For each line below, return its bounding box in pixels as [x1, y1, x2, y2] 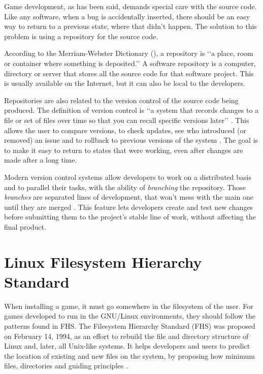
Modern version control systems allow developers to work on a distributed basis [4, 171, 251, 182]
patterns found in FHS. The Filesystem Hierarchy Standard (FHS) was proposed [4, 320, 255, 331]
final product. [4, 221, 46, 232]
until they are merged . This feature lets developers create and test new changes [4, 201, 253, 212]
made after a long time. [4, 154, 77, 165]
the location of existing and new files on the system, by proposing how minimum [4, 350, 255, 361]
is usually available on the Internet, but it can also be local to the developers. [4, 78, 245, 88]
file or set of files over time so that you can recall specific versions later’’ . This [4, 114, 249, 125]
